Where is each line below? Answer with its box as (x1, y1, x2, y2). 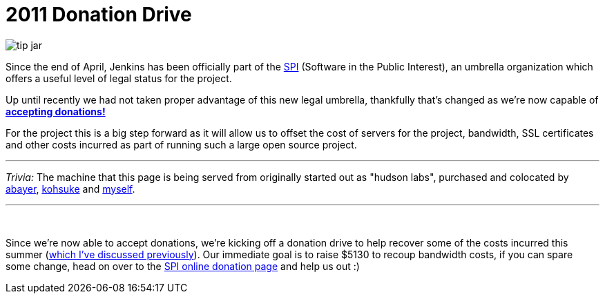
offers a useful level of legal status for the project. (6, 72, 232, 84)
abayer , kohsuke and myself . (6, 182, 135, 195)
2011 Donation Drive (6, 3, 192, 26)
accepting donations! (6, 105, 106, 117)
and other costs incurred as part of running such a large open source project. (6, 138, 357, 151)
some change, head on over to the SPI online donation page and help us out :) (6, 260, 360, 272)
